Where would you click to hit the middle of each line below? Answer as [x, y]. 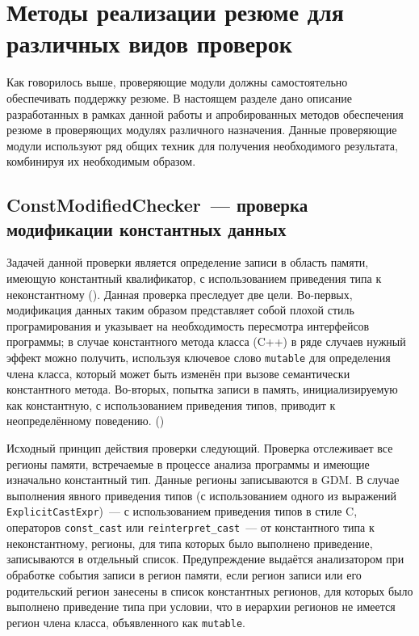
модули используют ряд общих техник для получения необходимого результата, [202, 145]
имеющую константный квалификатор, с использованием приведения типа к [194, 278]
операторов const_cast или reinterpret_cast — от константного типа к [191, 527]
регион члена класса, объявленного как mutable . [126, 622]
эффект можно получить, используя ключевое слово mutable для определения [199, 358]
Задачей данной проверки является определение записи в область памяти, [188, 262]
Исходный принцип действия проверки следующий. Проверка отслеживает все [200, 448]
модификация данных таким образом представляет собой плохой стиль [180, 310]
